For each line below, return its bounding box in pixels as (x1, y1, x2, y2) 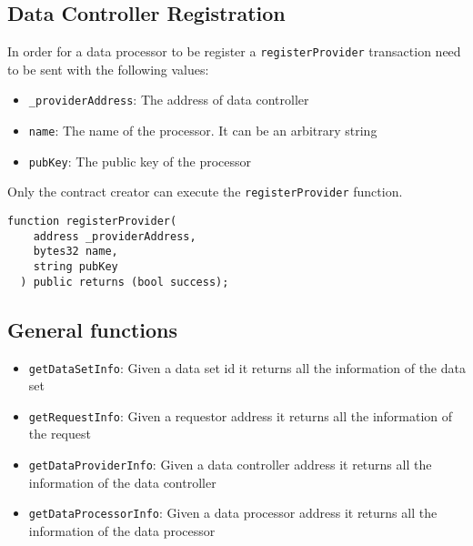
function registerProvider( (7, 215, 177, 228)
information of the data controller (28, 472, 216, 491)
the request (28, 424, 91, 443)
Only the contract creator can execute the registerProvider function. (7, 182, 403, 201)
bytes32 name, (33, 245, 118, 258)
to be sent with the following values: (7, 59, 209, 78)
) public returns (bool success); (20, 275, 229, 288)
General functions (7, 315, 178, 343)
